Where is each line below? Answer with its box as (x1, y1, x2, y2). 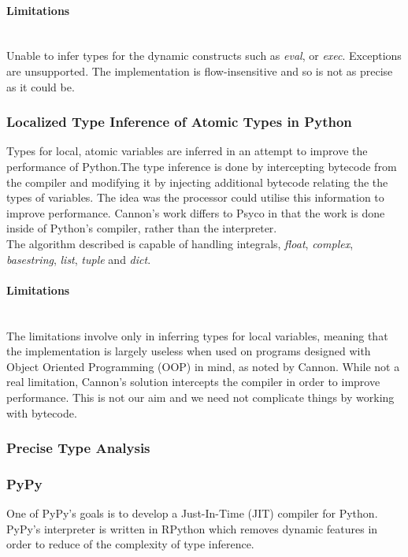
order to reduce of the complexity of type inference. (6, 536, 254, 552)
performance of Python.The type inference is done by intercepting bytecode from (6, 158, 397, 174)
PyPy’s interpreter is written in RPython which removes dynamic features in (6, 520, 378, 537)
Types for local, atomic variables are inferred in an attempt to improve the (6, 143, 368, 159)
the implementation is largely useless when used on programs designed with (6, 343, 371, 359)
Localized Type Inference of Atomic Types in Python (6, 112, 352, 132)
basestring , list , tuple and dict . (6, 251, 151, 267)
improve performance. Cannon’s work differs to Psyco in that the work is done (6, 204, 385, 221)
